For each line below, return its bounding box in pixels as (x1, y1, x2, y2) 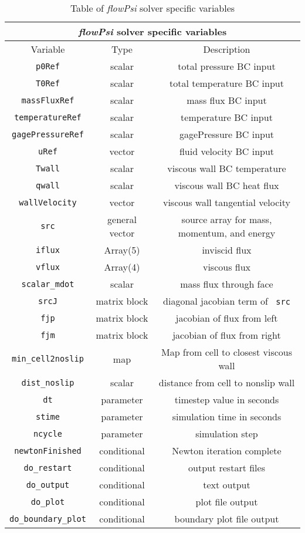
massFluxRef (21, 95, 74, 105)
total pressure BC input (178, 59, 276, 73)
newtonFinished (14, 446, 82, 456)
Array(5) (104, 243, 140, 257)
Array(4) (104, 260, 140, 274)
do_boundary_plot (9, 514, 86, 524)
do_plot (30, 497, 65, 507)
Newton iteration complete (172, 444, 282, 457)
